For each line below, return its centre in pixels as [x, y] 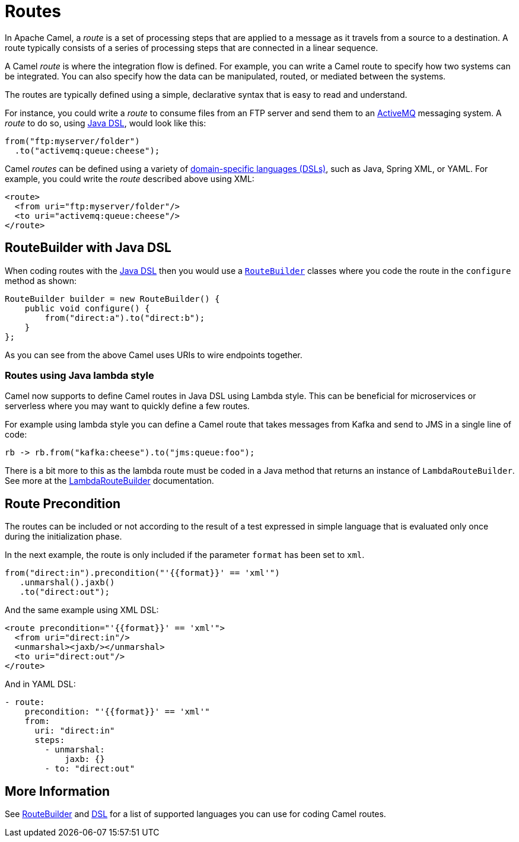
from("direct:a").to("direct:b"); [125, 318]
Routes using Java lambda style [79, 375]
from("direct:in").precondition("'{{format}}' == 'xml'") [142, 573]
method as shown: [41, 280]
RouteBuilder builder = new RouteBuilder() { [112, 299]
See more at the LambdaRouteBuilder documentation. [109, 481]
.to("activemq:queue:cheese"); [87, 150]
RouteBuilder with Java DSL [88, 248]
